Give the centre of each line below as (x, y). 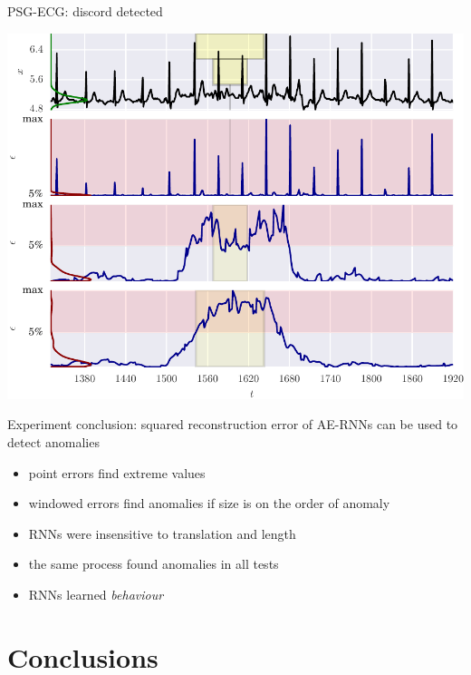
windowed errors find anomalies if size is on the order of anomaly (209, 503)
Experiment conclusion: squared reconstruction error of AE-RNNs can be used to (233, 424)
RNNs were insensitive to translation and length (162, 533)
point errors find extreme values (117, 472)
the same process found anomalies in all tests (154, 564)
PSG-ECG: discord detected (85, 11)
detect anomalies (53, 441)
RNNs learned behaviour (96, 594)
